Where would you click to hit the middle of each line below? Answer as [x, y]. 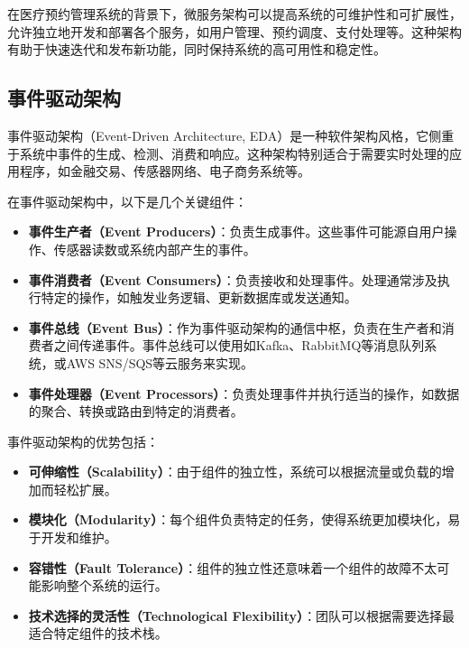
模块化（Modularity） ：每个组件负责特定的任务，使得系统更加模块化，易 [244, 519]
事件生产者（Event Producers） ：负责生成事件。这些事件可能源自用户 [236, 231]
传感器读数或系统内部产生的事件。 [155, 249]
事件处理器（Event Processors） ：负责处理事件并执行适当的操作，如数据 [244, 393]
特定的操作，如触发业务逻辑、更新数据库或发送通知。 [199, 297]
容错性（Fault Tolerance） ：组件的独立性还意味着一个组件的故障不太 [233, 567]
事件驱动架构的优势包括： [83, 441]
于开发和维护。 [73, 537]
